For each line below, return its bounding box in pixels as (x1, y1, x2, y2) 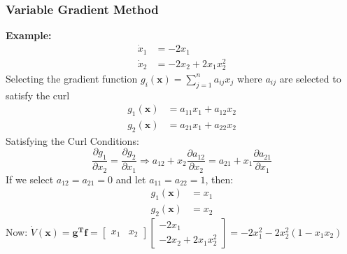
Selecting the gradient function (6, 71, 138, 85)
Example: (6, 28, 52, 43)
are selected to (279, 71, 341, 85)
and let (115, 171, 146, 186)
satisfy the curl (6, 87, 70, 102)
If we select (6, 171, 54, 186)
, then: (205, 171, 234, 186)
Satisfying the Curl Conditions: (6, 133, 139, 148)
